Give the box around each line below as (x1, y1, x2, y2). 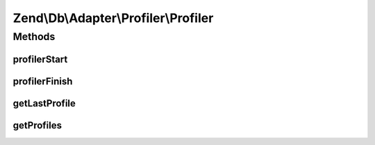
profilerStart (12, 53, 68, 65)
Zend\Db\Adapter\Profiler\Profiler (12, 10, 214, 26)
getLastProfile (12, 97, 76, 109)
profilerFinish (12, 75, 73, 87)
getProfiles (12, 119, 62, 131)
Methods (12, 30, 56, 43)
